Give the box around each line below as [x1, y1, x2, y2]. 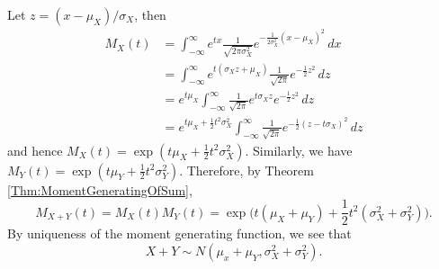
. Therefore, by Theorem [179, 160, 314, 179]
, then [134, 5, 166, 23]
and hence [7, 140, 63, 159]
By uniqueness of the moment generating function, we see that [7, 224, 352, 243]
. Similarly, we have [245, 140, 353, 159]
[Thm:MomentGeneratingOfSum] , [7, 180, 193, 199]
